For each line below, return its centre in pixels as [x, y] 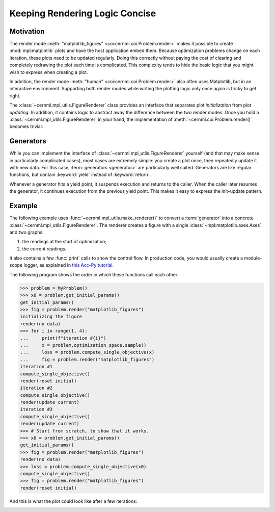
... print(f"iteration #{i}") [63, 338]
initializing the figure [51, 317]
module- [253, 258]
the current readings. [44, 249]
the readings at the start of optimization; [64, 242]
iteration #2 [36, 388]
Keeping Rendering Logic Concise [83, 13]
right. [15, 96]
